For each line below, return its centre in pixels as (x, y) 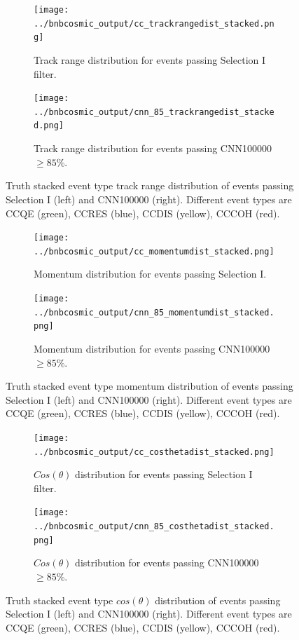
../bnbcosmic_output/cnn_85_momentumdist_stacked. (154, 312)
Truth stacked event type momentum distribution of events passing (149, 386)
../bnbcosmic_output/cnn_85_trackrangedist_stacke (154, 112)
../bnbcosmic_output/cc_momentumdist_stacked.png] (154, 251)
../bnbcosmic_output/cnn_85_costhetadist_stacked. (154, 527)
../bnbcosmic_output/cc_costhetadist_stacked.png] (154, 452)
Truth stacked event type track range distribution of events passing (150, 185)
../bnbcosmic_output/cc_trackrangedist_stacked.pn (154, 23)
